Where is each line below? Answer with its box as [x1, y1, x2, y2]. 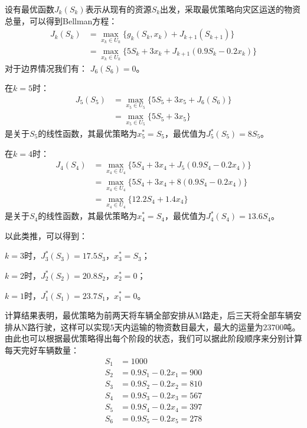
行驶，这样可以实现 [35, 320, 110, 333]
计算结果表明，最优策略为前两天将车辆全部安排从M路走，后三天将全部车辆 [5, 309, 293, 321]
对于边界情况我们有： [5, 62, 87, 74]
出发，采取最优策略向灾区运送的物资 [160, 3, 301, 15]
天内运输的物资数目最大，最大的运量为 [114, 320, 263, 333]
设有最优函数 [5, 3, 54, 15]
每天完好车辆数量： [5, 343, 79, 356]
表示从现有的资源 [85, 3, 152, 15]
